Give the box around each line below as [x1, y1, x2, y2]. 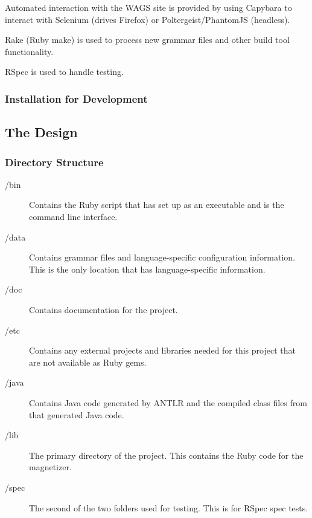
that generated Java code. [29, 408, 124, 421]
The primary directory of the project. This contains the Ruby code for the [29, 448, 304, 461]
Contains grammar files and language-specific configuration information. [29, 251, 296, 264]
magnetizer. [29, 461, 72, 473]
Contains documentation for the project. [29, 303, 178, 316]
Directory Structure [5, 154, 104, 169]
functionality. [5, 45, 54, 57]
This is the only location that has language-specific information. [29, 262, 266, 275]
